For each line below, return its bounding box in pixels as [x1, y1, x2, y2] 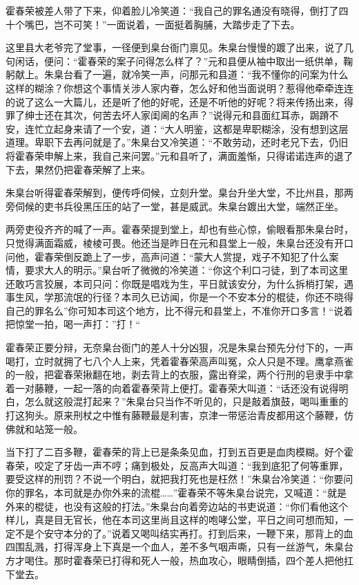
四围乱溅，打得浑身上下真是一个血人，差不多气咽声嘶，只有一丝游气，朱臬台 [6, 539, 353, 554]
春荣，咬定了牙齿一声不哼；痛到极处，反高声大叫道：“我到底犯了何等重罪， [6, 458, 349, 472]
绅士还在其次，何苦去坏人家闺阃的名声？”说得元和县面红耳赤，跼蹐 [24, 108, 329, 122]
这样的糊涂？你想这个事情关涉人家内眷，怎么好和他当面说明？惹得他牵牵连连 [6, 80, 353, 95]
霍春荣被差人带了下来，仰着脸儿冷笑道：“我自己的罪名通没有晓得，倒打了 [6, 3, 339, 17]
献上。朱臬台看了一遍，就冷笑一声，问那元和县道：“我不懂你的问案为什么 [14, 67, 349, 82]
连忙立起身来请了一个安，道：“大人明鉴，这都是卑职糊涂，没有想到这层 [24, 121, 349, 136]
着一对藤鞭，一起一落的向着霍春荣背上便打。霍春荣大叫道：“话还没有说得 [6, 380, 339, 395]
